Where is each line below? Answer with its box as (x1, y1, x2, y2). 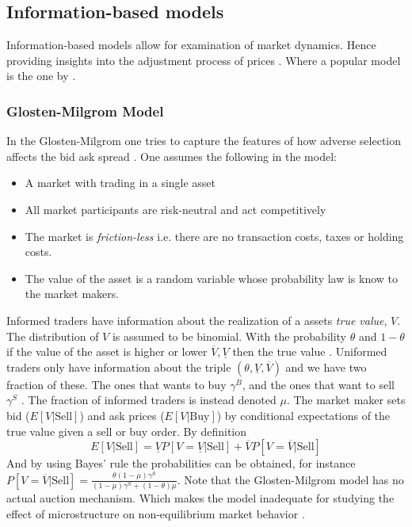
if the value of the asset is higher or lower (6, 343, 208, 360)
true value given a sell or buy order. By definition (6, 422, 247, 439)
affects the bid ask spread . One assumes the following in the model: (6, 147, 337, 164)
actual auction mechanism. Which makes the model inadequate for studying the (6, 489, 395, 506)
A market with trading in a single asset (25, 174, 216, 191)
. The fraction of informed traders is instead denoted (21, 391, 277, 408)
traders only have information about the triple (6, 358, 231, 375)
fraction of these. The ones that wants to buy (6, 376, 227, 392)
